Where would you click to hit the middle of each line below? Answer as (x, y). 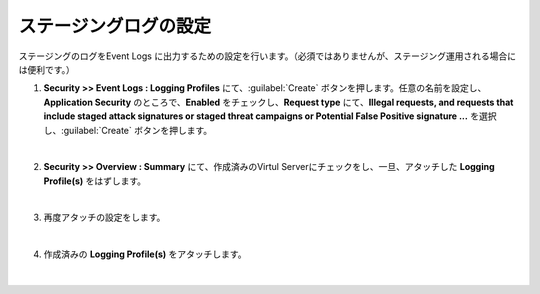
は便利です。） (46, 69)
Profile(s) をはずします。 (95, 181)
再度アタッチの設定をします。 (104, 217)
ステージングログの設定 (115, 26)
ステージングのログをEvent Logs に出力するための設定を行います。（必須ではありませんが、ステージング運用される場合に (267, 56)
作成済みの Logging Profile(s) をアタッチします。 (145, 254)
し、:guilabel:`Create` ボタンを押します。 (128, 130)
